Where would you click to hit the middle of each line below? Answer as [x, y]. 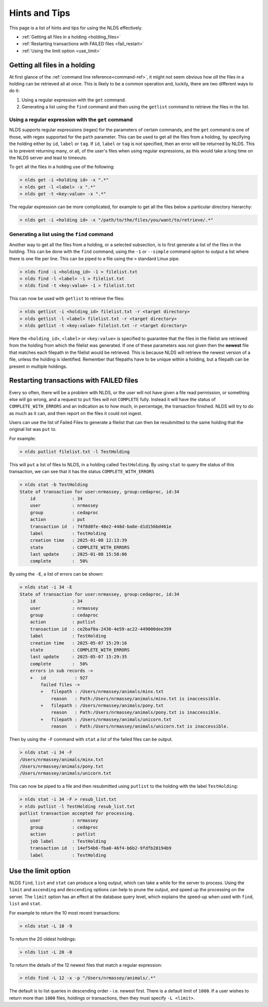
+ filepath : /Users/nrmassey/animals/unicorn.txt [106, 719]
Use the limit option [40, 871]
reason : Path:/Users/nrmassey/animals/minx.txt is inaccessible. [136, 699]
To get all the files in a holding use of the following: [62, 167]
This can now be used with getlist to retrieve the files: [67, 299]
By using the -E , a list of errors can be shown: [56, 574]
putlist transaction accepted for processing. [77, 813]
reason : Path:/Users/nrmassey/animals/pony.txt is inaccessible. [136, 713]
